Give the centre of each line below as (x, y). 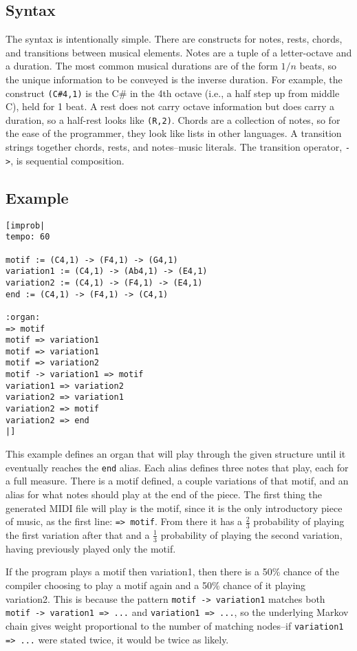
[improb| (25, 225)
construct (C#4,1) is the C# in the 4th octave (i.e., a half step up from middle (173, 93)
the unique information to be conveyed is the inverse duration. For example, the (174, 79)
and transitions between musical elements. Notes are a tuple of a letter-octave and (179, 52)
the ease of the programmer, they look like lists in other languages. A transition (174, 133)
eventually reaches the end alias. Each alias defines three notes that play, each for (177, 467)
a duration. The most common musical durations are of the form (142, 66)
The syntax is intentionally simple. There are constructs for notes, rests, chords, (174, 39)
